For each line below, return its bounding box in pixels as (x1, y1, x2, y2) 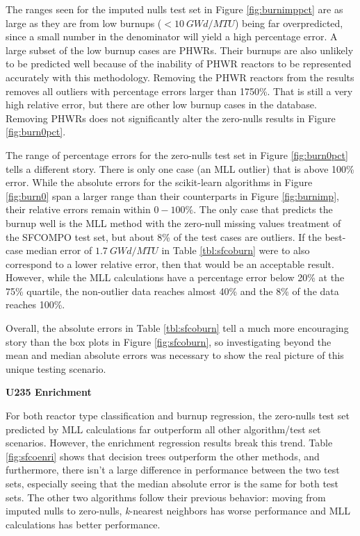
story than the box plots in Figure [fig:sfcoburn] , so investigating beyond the (6, 334, 332, 349)
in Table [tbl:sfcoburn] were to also (161, 243, 310, 258)
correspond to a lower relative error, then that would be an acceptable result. (6, 256, 334, 271)
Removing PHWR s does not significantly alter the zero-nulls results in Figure (6, 110, 336, 125)
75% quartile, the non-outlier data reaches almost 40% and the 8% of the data (6, 283, 339, 298)
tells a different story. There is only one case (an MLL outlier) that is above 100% (6, 161, 354, 176)
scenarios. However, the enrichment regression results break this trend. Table (6, 435, 333, 450)
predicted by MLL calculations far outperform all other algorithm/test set (6, 421, 321, 436)
